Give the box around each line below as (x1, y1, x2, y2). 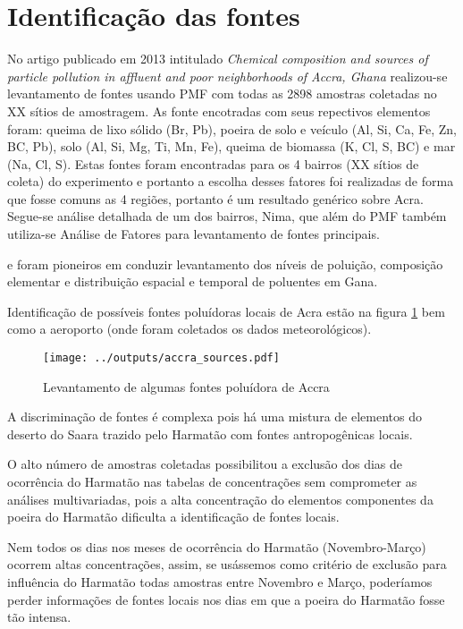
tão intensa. (7, 608, 72, 626)
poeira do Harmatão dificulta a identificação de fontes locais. (7, 507, 340, 526)
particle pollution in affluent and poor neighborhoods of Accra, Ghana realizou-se (7, 66, 448, 85)
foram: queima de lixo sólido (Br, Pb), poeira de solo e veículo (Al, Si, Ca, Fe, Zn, (7, 119, 457, 138)
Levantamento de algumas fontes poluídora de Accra (43, 377, 330, 395)
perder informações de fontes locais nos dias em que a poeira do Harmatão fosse (7, 590, 445, 608)
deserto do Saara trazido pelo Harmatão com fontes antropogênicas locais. (7, 424, 413, 443)
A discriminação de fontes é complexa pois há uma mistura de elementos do (7, 407, 422, 426)
